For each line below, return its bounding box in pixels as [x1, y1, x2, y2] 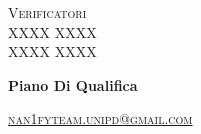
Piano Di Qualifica [8, 74, 138, 95]
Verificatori [8, 2, 87, 22]
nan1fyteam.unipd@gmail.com [8, 108, 193, 129]
